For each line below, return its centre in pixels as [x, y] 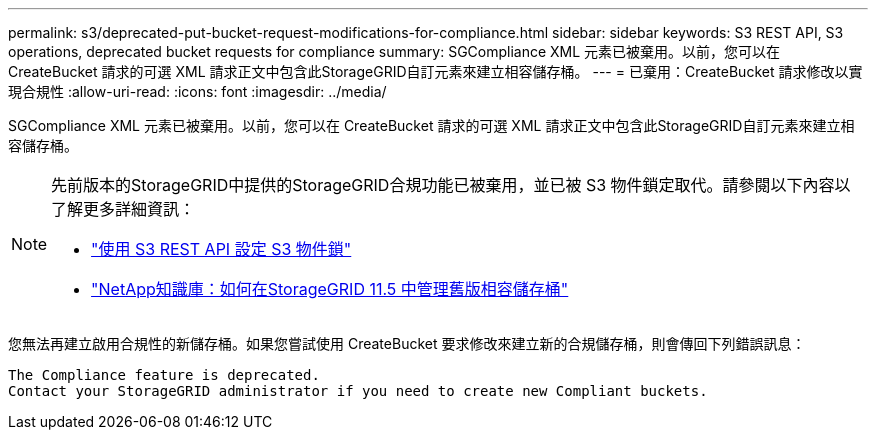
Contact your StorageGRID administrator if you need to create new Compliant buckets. [358, 391]
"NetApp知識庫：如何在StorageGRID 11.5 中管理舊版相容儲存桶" [330, 289]
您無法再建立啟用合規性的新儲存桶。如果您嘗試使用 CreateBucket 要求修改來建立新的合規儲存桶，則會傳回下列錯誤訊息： [407, 343]
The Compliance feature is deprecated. [164, 375]
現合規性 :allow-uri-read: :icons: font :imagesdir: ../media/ [197, 91]
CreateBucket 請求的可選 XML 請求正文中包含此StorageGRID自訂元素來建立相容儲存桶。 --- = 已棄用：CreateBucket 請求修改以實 [435, 71]
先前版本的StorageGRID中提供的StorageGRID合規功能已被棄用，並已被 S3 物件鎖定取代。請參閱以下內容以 [451, 185]
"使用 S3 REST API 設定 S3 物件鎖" [221, 249]
